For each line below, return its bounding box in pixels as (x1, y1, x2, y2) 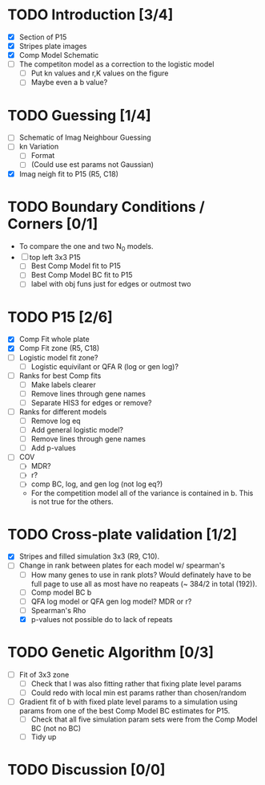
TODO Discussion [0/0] (7, 761, 166, 779)
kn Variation (18, 142, 59, 152)
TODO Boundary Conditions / (7, 197, 205, 216)
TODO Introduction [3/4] (7, 6, 174, 24)
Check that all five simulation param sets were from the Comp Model (30, 714, 258, 724)
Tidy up (30, 732, 57, 742)
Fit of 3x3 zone (18, 669, 70, 679)
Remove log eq (30, 416, 81, 425)
